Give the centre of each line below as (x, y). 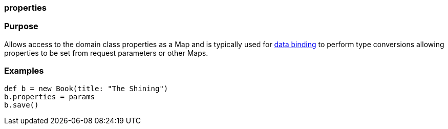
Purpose (21, 26)
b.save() (22, 105)
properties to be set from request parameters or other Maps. (106, 53)
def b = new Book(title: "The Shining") (86, 88)
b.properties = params (50, 96)
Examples (24, 71)
